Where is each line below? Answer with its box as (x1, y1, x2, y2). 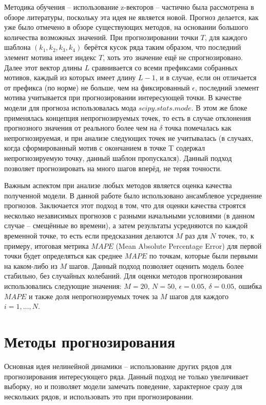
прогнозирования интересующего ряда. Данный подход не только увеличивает (4, 371, 249, 381)
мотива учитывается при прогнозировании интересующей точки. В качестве (4, 92, 242, 103)
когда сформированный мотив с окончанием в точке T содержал (4, 142, 205, 153)
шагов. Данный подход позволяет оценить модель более (69, 260, 244, 271)
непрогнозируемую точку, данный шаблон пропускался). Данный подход (4, 152, 232, 163)
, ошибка (234, 281, 262, 291)
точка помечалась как (165, 122, 232, 133)
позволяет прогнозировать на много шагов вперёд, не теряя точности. (4, 162, 222, 173)
